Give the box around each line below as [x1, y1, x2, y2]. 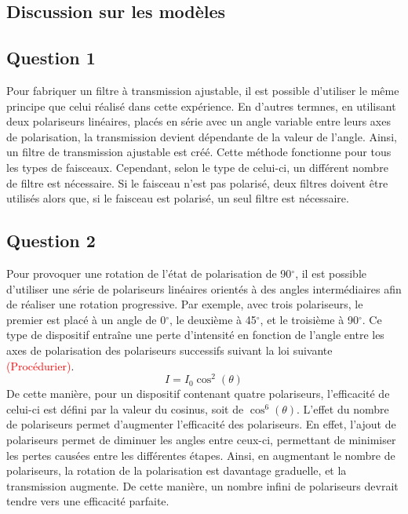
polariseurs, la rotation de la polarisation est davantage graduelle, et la [6, 462, 347, 479]
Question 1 [6, 46, 96, 70]
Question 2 [6, 228, 96, 253]
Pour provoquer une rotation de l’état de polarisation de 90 [6, 264, 292, 281]
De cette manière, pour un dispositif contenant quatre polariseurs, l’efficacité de [6, 385, 390, 402]
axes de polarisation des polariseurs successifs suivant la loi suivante [6, 341, 333, 358]
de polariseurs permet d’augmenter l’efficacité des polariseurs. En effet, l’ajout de [6, 416, 396, 432]
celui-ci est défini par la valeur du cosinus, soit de [6, 400, 244, 417]
